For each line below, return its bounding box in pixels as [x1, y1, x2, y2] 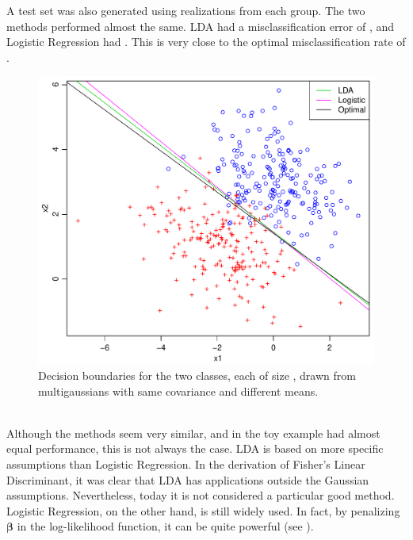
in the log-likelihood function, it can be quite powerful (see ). [17, 518, 314, 534]
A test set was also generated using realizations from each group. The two [6, 2, 365, 18]
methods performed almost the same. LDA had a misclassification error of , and [6, 17, 395, 34]
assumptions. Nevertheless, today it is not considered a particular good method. [6, 487, 395, 504]
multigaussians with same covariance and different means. [38, 382, 319, 399]
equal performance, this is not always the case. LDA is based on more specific [6, 440, 384, 457]
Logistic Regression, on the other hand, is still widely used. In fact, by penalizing [6, 502, 400, 519]
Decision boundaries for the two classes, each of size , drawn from [38, 367, 356, 384]
